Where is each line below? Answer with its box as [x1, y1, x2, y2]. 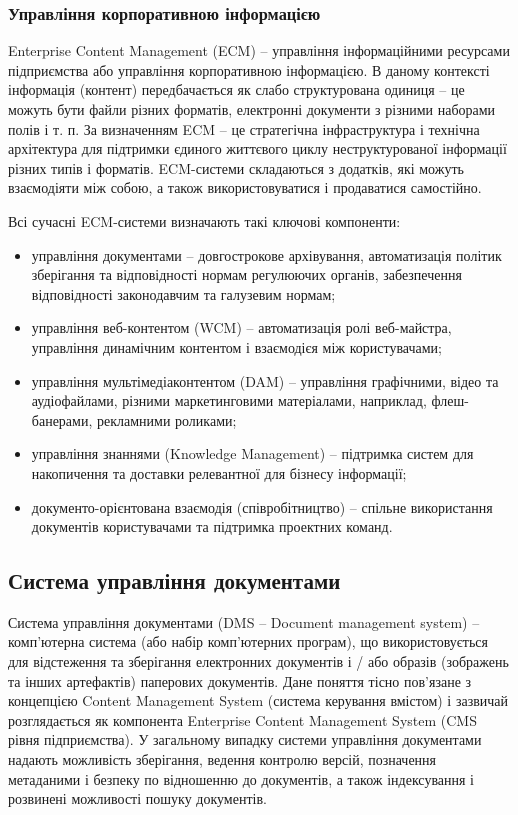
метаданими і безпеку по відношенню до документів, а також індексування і [8, 768, 474, 789]
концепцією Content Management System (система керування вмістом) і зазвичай [8, 690, 509, 711]
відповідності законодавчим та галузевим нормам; [31, 283, 336, 304]
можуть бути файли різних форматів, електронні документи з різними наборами [8, 99, 496, 119]
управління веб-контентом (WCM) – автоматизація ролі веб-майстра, [31, 317, 452, 338]
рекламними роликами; [96, 409, 237, 430]
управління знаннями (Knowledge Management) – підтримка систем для [31, 443, 474, 464]
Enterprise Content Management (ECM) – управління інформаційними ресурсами [8, 40, 510, 61]
